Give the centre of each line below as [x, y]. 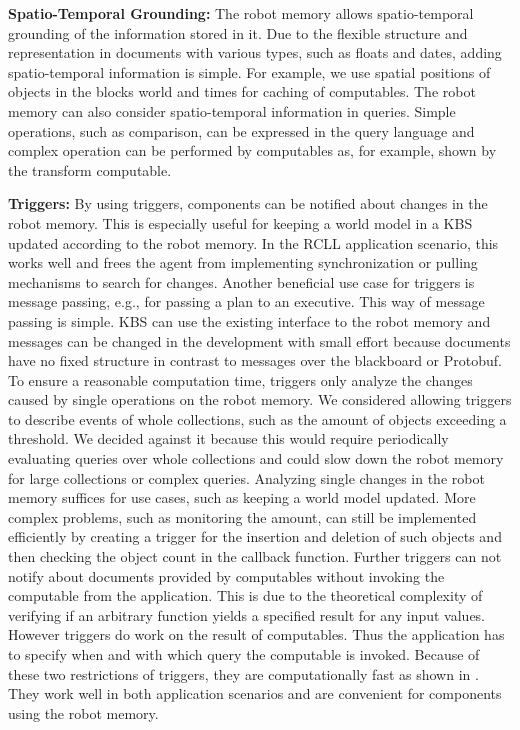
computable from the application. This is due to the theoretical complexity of [245, 595]
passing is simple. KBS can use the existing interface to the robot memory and [249, 320]
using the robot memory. [83, 712]
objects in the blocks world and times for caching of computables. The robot [242, 91]
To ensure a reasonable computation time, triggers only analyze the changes [240, 379]
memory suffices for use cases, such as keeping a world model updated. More [242, 497]
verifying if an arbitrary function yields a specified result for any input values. [247, 614]
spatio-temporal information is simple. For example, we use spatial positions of [249, 71]
